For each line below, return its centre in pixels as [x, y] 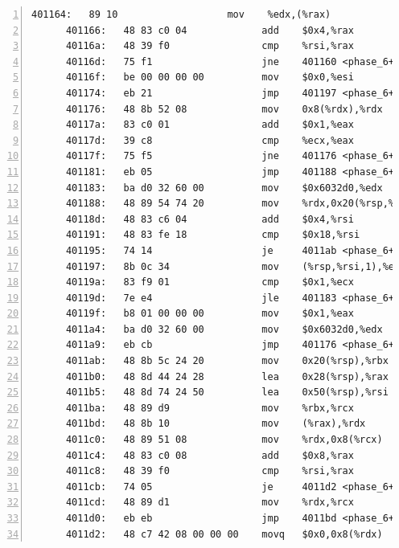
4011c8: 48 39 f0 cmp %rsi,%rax [210, 471]
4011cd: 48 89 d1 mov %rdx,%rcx [210, 503]
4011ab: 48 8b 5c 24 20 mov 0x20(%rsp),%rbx [227, 361]
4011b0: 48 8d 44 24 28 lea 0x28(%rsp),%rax [227, 376]
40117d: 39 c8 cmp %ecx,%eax [210, 140]
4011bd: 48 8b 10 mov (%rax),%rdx [216, 424]
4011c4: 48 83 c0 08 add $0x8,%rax [210, 455]
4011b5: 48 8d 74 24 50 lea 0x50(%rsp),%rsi [227, 393]
